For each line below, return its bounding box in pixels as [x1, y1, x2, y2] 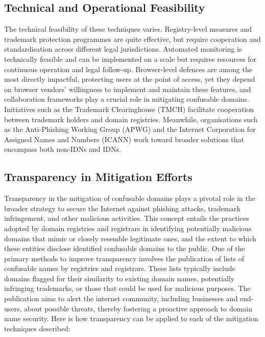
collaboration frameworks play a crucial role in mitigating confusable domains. [4, 94, 249, 104]
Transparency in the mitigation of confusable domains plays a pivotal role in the [4, 193, 256, 204]
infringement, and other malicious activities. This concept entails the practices [4, 213, 249, 223]
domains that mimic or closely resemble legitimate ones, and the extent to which [4, 233, 256, 243]
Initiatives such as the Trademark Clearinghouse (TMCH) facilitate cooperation [4, 103, 254, 114]
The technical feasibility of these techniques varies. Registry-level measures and [4, 24, 252, 34]
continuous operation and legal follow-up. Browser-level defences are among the [4, 63, 252, 74]
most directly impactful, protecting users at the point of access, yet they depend [4, 74, 255, 84]
